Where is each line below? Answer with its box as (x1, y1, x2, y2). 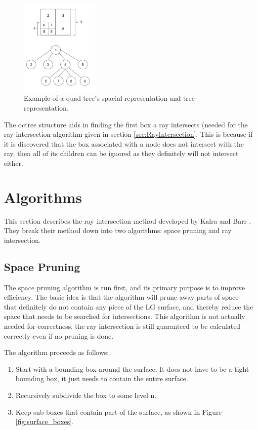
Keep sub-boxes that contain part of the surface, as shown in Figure (15, 406, 222, 417)
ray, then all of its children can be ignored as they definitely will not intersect (4, 148, 239, 158)
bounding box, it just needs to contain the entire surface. (15, 373, 188, 384)
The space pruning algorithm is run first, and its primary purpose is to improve (4, 282, 245, 292)
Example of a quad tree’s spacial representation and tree (24, 93, 195, 103)
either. (4, 158, 23, 168)
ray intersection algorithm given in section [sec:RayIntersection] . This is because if (4, 129, 253, 139)
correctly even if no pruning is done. (4, 330, 114, 341)
